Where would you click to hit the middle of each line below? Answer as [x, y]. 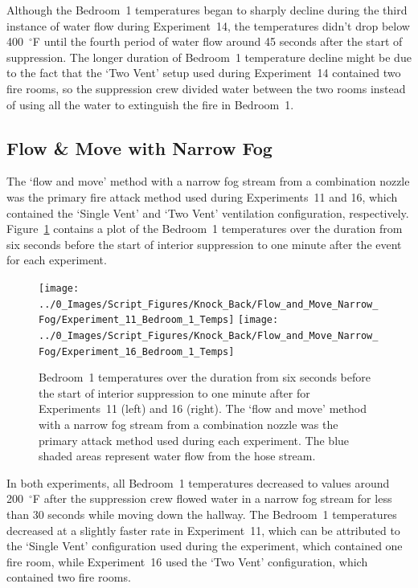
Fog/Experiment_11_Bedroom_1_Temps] [137, 320]
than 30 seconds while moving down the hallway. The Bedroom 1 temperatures [202, 514]
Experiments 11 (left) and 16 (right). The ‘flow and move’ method [203, 408]
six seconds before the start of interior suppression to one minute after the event [204, 244]
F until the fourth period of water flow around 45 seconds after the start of [217, 41]
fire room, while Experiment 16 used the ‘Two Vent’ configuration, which [187, 561]
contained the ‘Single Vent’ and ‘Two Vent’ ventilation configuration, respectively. [208, 212]
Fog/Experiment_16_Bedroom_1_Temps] [137, 351]
